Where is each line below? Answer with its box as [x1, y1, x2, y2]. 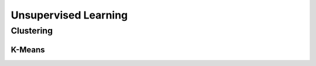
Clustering [11, 25, 53, 36]
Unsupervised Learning [11, 9, 128, 21]
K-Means [11, 45, 45, 54]
